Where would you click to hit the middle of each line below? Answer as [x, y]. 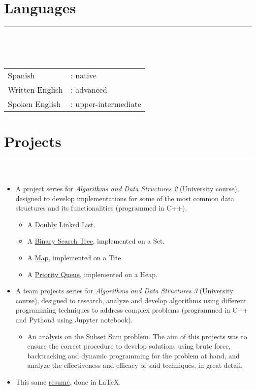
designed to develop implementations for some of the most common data [125, 198]
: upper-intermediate [106, 104]
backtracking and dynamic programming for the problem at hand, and [133, 355]
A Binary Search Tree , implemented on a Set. [96, 241]
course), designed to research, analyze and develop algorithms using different [131, 300]
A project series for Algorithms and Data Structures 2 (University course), [127, 189]
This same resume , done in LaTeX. [68, 381]
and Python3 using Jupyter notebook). [74, 319]
